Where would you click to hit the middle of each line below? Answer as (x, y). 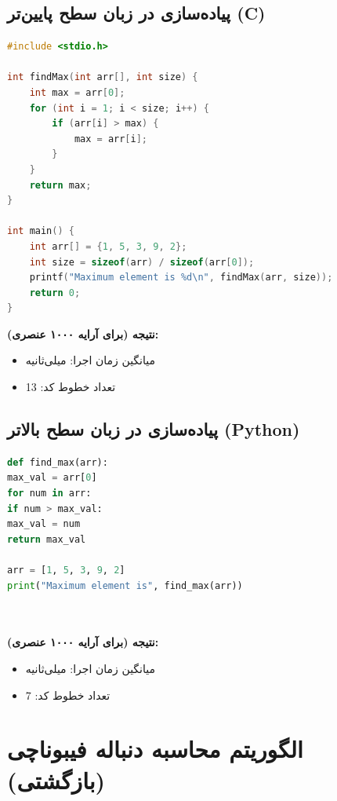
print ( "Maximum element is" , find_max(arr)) (125, 585)
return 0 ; (55, 293)
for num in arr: (49, 494)
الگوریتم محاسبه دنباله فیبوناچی (155, 749)
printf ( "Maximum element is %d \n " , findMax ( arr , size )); (181, 278)
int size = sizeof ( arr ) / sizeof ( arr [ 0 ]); (142, 262)
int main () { (41, 231)
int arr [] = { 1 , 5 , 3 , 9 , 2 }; (108, 246)
